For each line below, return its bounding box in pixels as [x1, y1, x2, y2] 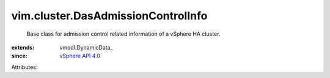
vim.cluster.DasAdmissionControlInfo [11, 9, 208, 22]
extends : [11, 44, 35, 51]
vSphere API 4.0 [59, 52, 101, 60]
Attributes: [11, 63, 38, 71]
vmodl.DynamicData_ [59, 44, 113, 51]
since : [11, 52, 28, 60]
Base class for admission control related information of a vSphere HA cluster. [26, 30, 221, 37]
